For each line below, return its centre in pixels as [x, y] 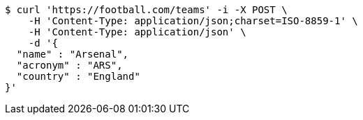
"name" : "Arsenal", [73, 54]
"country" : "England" [78, 76]
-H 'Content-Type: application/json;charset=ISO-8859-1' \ [193, 21]
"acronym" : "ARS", [69, 65]
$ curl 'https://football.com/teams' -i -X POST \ [146, 10]
